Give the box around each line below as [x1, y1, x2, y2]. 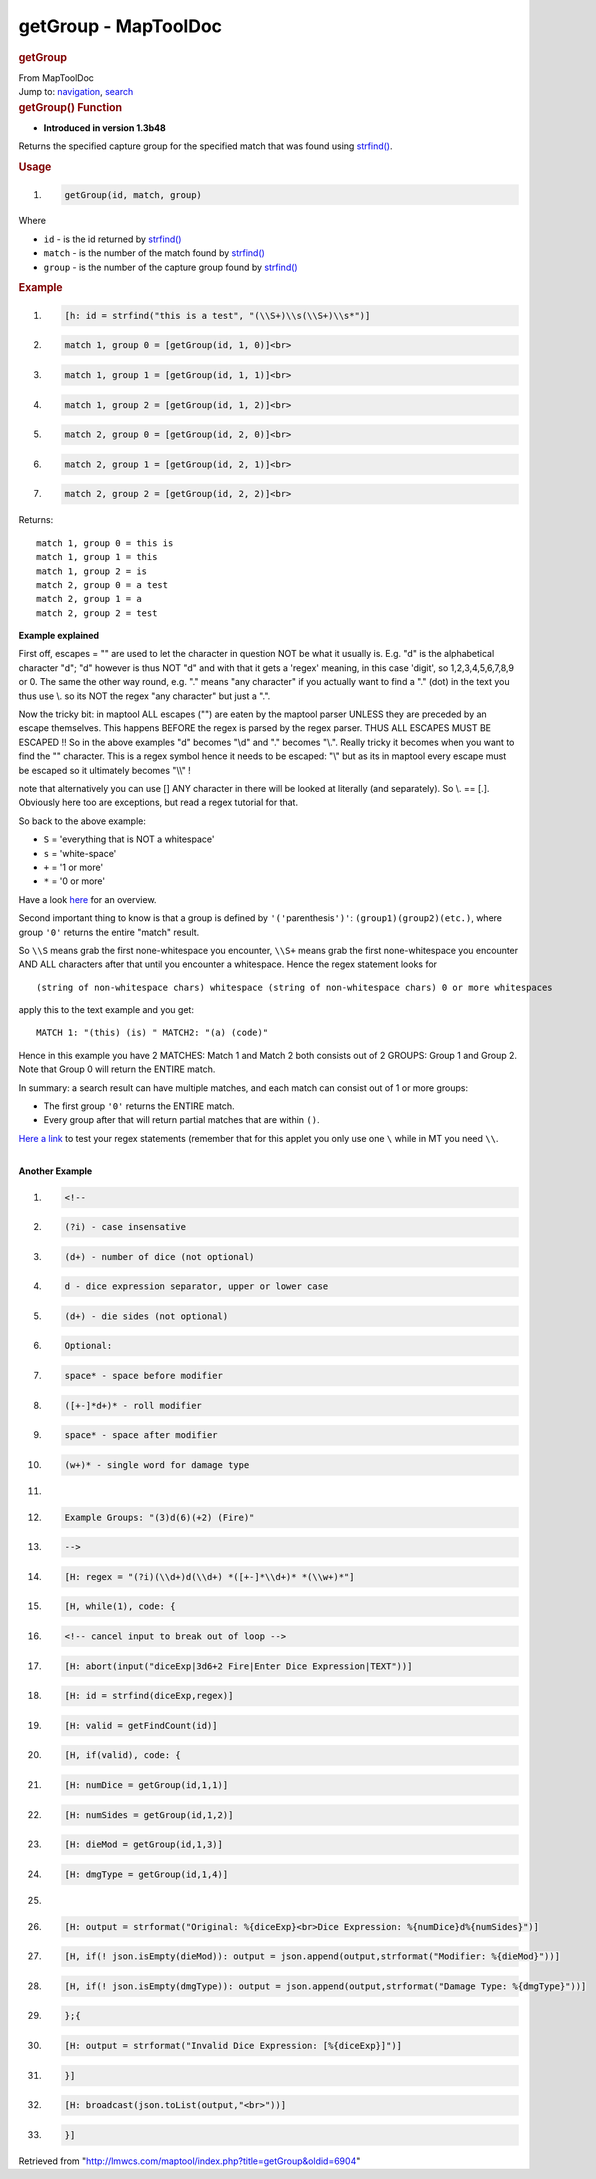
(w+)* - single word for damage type [64, 1459, 250, 1470]
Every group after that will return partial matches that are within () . [43, 1114, 320, 1126]
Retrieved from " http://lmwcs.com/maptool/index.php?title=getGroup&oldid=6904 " [18, 2155, 361, 2167]
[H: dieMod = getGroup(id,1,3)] [64, 1839, 224, 1850]
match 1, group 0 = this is [36, 537, 174, 549]
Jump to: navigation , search [18, 86, 134, 98]
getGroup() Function [18, 100, 123, 114]
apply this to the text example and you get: [18, 1004, 195, 1016]
